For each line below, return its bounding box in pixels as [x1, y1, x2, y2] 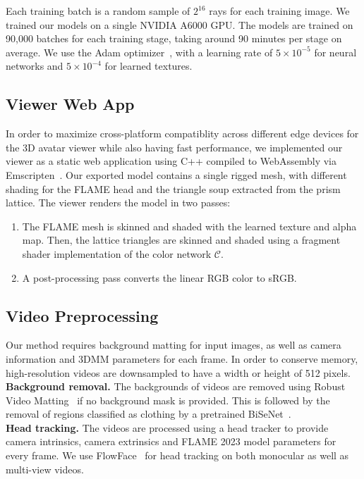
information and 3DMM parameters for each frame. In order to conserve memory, [6, 351, 358, 366]
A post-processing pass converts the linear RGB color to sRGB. [22, 270, 297, 285]
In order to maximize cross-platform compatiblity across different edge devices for [6, 126, 359, 141]
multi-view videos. [6, 461, 84, 476]
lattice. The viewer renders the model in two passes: [6, 195, 231, 210]
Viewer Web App [6, 93, 135, 115]
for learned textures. [104, 58, 193, 73]
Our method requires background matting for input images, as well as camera [6, 337, 341, 352]
